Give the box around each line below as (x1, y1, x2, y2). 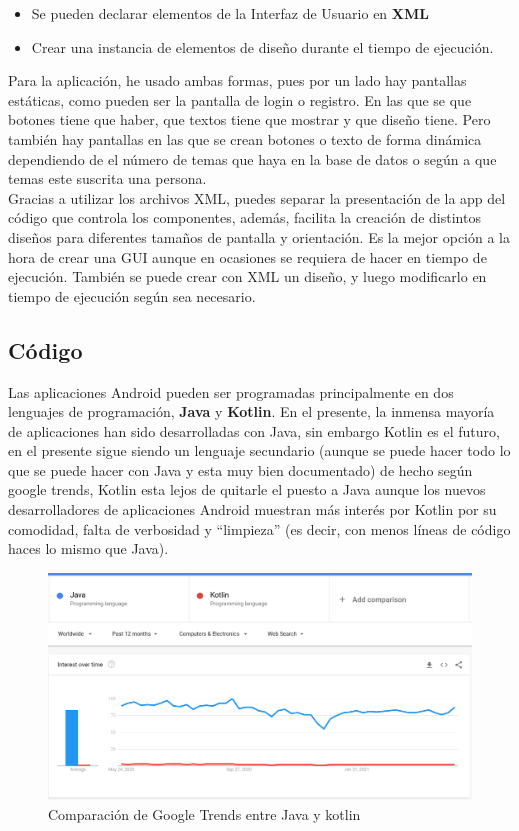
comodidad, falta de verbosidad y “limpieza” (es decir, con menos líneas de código (8, 518, 511, 539)
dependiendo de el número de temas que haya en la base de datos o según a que (8, 148, 497, 169)
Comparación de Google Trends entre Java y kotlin (48, 803, 361, 824)
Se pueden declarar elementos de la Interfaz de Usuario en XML (31, 3, 429, 23)
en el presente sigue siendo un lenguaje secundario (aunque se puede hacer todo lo (8, 440, 511, 461)
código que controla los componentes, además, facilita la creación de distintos (8, 207, 481, 228)
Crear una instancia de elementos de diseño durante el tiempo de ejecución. (31, 36, 494, 57)
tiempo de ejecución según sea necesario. (8, 285, 256, 306)
